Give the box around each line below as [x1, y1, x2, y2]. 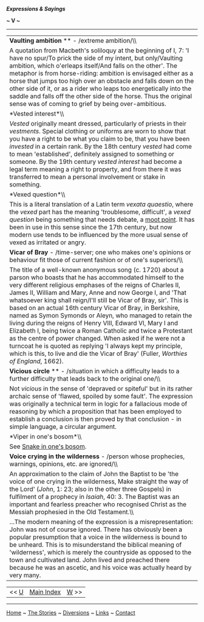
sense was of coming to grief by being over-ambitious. [9, 100, 167, 108]
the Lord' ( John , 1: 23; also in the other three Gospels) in [9, 485, 172, 493]
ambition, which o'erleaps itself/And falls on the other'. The [9, 62, 178, 69]
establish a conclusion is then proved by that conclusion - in [9, 415, 182, 423]
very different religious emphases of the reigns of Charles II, [9, 281, 180, 289]
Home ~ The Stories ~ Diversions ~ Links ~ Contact [6, 609, 135, 616]
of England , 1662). [9, 357, 64, 365]
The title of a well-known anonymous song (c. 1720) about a [9, 266, 184, 274]
